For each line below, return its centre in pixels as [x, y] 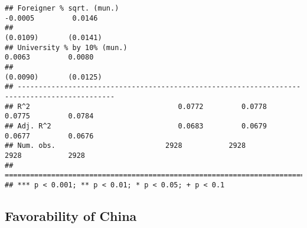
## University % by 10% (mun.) [66, 47]
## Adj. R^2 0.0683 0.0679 [136, 126]
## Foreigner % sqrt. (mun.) [62, 8]
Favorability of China [71, 215]
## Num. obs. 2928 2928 [125, 146]
